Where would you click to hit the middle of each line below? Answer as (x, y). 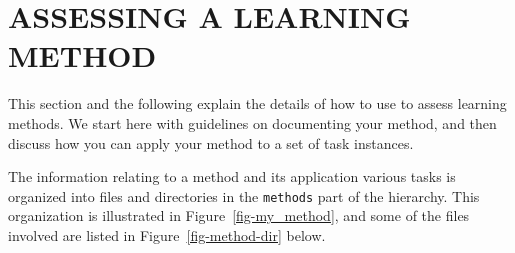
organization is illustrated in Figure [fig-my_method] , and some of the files (239, 215)
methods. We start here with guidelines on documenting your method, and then (252, 122)
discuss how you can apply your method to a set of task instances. (211, 142)
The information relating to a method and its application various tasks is (232, 176)
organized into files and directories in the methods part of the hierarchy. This (244, 195)
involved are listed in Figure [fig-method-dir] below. (167, 234)
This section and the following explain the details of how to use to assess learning (257, 103)
